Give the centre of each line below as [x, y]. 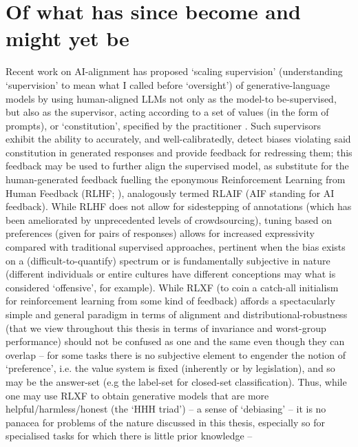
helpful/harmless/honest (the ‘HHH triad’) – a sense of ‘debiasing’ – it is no [166, 409]
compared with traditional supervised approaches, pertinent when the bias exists [176, 247]
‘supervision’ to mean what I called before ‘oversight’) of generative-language [168, 84]
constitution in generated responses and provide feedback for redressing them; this [179, 152]
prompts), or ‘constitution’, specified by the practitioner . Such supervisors [164, 125]
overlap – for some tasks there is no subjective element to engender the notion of [176, 354]
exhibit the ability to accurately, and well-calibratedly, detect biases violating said [178, 139]
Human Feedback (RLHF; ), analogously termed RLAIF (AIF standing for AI [170, 193]
